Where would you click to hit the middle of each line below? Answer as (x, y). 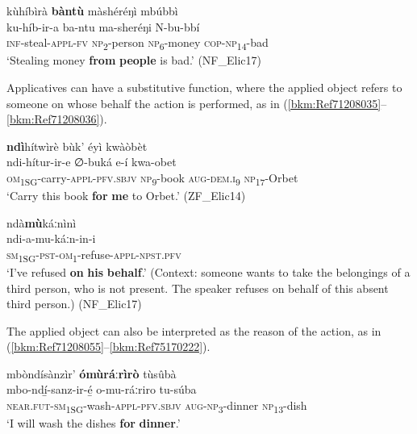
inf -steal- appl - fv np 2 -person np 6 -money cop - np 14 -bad (138, 43)
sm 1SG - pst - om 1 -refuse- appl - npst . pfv (94, 255)
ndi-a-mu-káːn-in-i (51, 238)
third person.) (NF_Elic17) (74, 304)
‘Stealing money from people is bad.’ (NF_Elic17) (134, 60)
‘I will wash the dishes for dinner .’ (94, 423)
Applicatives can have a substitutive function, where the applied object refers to (204, 87)
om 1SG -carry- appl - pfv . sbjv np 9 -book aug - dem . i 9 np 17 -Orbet (152, 178)
